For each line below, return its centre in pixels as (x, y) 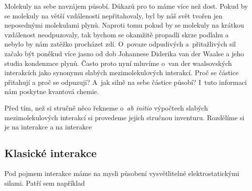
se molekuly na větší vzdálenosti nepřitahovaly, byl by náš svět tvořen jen (114, 15)
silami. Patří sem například (45, 183)
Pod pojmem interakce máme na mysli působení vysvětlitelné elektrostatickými (122, 173)
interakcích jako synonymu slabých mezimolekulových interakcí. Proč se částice (122, 72)
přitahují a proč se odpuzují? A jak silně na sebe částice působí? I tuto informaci (126, 82)
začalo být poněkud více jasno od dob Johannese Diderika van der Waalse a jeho (124, 53)
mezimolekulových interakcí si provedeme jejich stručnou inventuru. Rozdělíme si (125, 117)
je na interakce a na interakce (48, 127)
